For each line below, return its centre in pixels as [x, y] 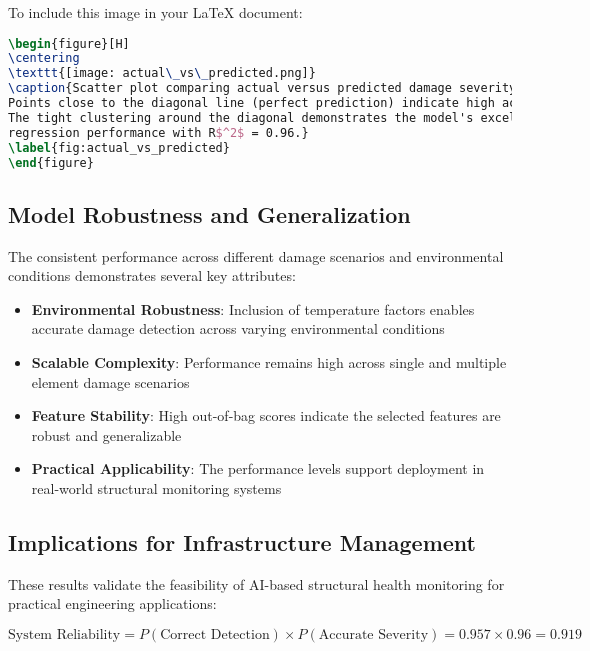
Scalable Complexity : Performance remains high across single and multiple [269, 362]
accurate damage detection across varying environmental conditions [238, 328]
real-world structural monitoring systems [156, 488]
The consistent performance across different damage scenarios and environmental [256, 255]
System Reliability [64, 635]
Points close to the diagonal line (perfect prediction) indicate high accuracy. [287, 103]
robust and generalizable [106, 434]
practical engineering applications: [112, 603]
